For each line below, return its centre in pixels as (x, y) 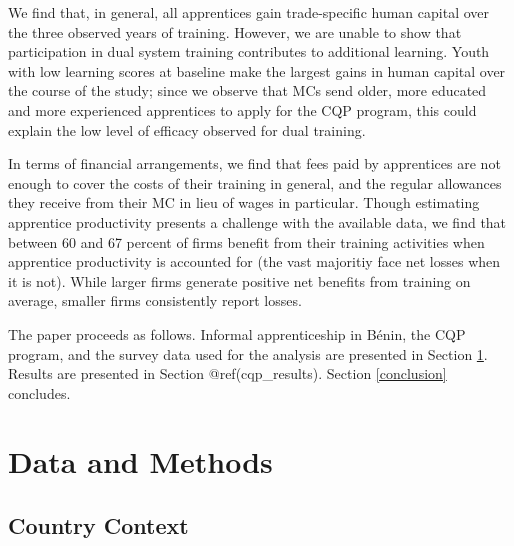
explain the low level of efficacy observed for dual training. (187, 129)
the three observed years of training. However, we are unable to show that (235, 31)
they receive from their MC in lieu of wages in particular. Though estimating (244, 202)
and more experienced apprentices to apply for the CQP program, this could (242, 109)
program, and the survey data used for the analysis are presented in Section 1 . (248, 353)
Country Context (98, 525)
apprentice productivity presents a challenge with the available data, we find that (257, 221)
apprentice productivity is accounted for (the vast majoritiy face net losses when (254, 261)
